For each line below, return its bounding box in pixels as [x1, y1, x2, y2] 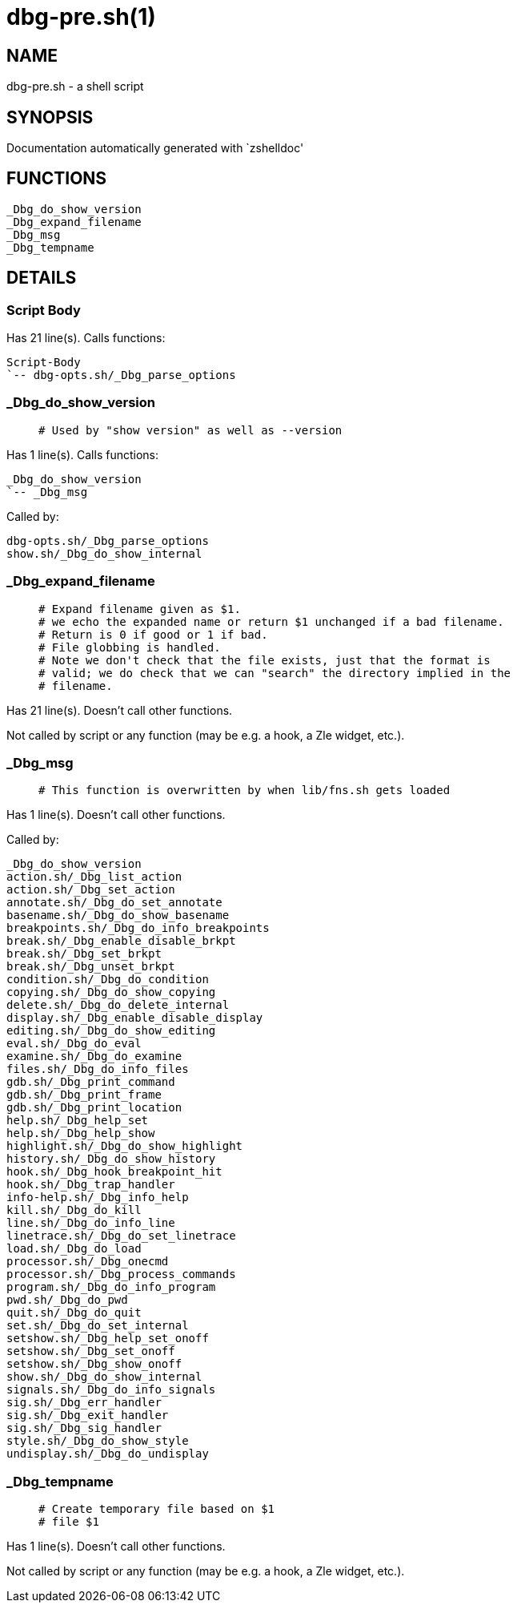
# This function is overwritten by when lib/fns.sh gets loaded [38, 784, 451, 797]
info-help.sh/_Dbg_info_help [6, 1191, 189, 1204]
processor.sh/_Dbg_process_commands [6, 1268, 236, 1281]
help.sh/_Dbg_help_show [6, 1127, 155, 1140]
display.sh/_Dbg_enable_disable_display [6, 1011, 263, 1025]
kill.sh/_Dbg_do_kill [6, 1204, 142, 1217]
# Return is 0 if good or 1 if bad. [38, 627, 268, 641]
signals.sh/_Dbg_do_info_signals [6, 1383, 216, 1397]
